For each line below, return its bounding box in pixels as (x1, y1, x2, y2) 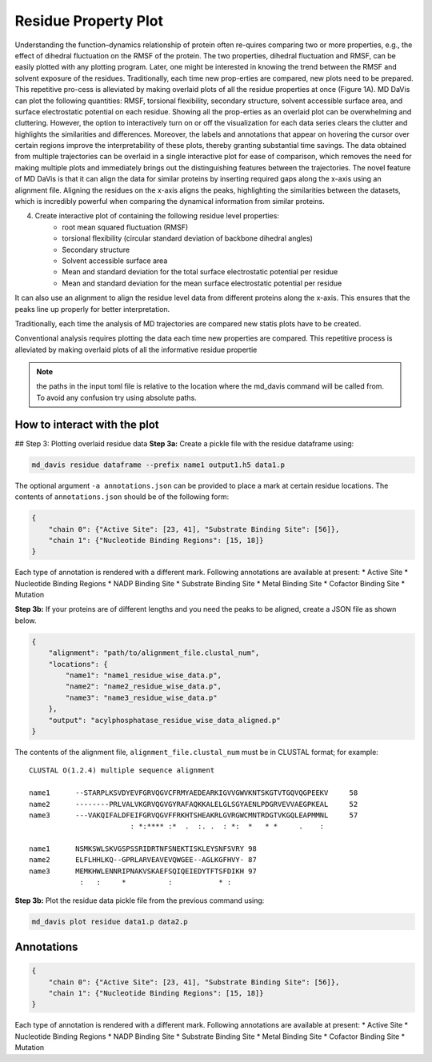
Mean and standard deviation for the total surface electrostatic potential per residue (62, 267, 338, 277)
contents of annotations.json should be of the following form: (14, 492, 230, 501)
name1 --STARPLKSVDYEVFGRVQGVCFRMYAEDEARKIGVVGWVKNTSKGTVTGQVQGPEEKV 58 (29, 789, 358, 797)
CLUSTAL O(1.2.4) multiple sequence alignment (29, 766, 215, 775)
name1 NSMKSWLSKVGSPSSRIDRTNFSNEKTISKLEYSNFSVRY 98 (29, 844, 258, 853)
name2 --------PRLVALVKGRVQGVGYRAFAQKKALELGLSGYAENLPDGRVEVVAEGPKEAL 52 (29, 800, 358, 808)
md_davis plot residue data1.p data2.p (31, 916, 188, 926)
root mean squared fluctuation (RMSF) (62, 222, 189, 232)
